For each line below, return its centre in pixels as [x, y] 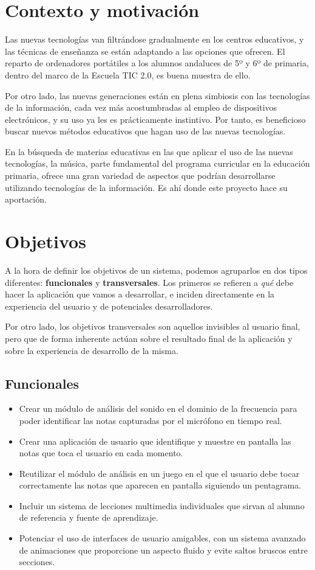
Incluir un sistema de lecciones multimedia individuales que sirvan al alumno [162, 505]
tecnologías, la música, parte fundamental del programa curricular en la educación [157, 163]
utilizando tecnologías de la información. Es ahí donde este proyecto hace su [146, 187]
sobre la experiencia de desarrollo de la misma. [92, 350]
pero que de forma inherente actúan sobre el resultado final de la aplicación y [149, 338]
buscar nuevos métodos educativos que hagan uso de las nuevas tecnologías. [145, 131]
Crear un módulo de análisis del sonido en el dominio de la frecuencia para [158, 408]
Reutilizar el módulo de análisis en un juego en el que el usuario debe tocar [159, 473]
